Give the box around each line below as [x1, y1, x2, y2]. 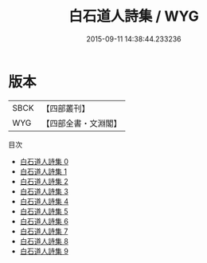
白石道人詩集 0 [19, 156, 69, 166]
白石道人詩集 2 [19, 176, 69, 186]
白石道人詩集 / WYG [68, 7, 199, 26]
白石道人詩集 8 [19, 236, 69, 245]
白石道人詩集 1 [19, 167, 68, 176]
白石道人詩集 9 [19, 246, 69, 256]
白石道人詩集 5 [19, 206, 69, 216]
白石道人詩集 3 [19, 186, 69, 196]
